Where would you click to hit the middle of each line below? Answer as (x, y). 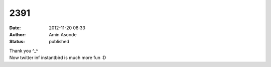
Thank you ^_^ (24, 51)
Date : (15, 28)
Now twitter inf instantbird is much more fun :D (58, 58)
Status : (17, 42)
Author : (18, 34)
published (59, 42)
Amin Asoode (63, 34)
